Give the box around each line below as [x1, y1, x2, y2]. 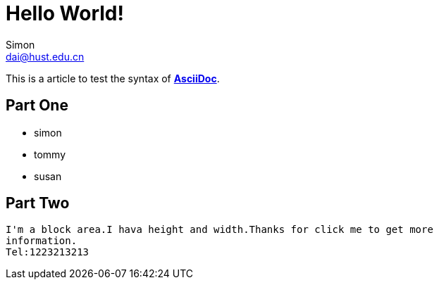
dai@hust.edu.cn [6, 50, 85, 63]
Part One [6, 96, 68, 115]
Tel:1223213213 [6, 246, 89, 258]
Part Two [6, 194, 70, 213]
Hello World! [6, 1, 124, 25]
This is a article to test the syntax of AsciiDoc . [6, 72, 220, 84]
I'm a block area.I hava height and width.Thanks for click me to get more [6, 224, 433, 236]
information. [6, 235, 78, 247]
